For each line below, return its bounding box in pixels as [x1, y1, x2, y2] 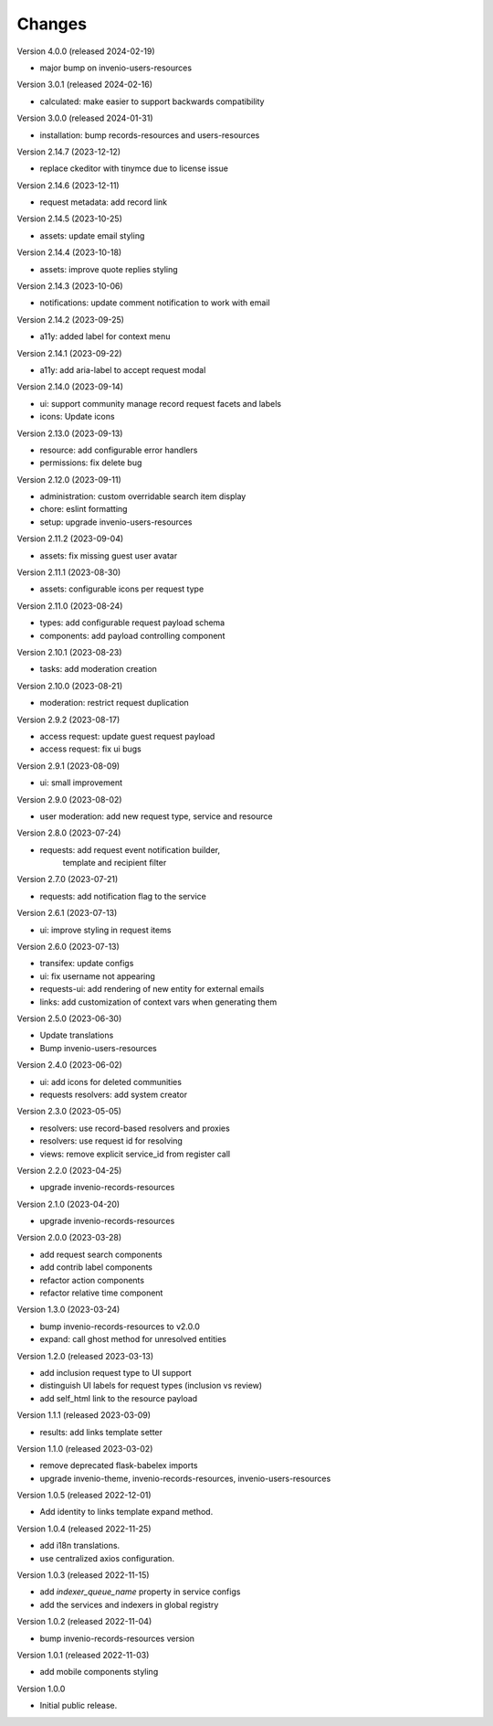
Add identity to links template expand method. [39, 1507, 214, 1518]
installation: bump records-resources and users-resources [39, 129, 260, 141]
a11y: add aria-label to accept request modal [39, 364, 206, 375]
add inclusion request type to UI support [39, 1367, 192, 1378]
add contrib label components [39, 1262, 152, 1273]
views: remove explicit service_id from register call [39, 1148, 231, 1159]
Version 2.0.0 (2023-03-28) [16, 1232, 122, 1243]
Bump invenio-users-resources [39, 1042, 157, 1053]
